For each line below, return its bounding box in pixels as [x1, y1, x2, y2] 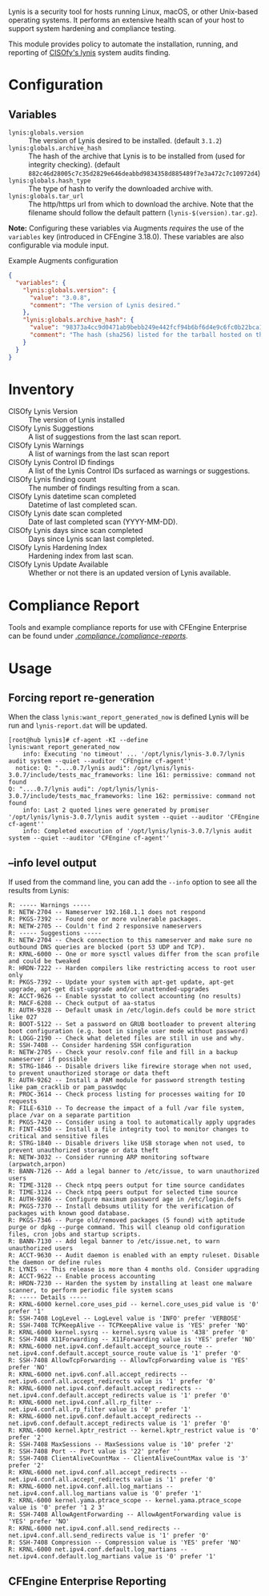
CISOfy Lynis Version [8, 407, 78, 416]
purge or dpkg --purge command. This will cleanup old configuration [8, 1224, 246, 1232]
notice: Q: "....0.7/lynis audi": [15, 764, 130, 772]
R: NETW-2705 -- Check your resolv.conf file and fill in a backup [8, 1049, 239, 1057]
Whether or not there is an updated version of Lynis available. [28, 568, 231, 578]
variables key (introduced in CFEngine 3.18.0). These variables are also [8, 232, 244, 241]
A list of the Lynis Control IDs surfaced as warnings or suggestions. [28, 466, 251, 475]
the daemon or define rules [8, 1258, 102, 1267]
